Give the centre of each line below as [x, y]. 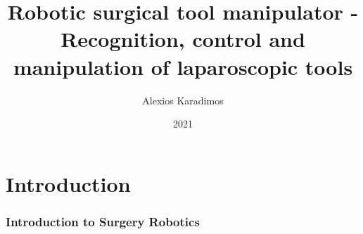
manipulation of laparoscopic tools [183, 66]
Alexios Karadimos [183, 100]
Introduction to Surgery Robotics [103, 221]
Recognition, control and [183, 39]
